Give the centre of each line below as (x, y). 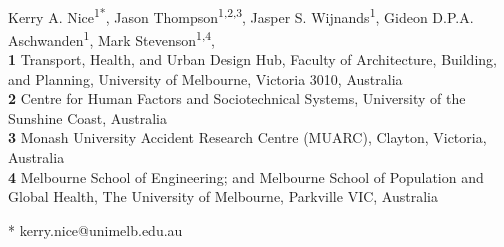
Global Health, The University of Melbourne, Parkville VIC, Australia (223, 196)
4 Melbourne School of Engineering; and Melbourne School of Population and (246, 176)
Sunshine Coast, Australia (87, 117)
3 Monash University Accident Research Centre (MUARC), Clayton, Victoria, (247, 137)
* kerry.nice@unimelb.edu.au (95, 229)
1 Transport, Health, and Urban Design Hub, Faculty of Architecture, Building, (252, 59)
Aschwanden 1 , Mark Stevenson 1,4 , (111, 38)
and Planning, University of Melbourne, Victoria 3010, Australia (205, 78)
